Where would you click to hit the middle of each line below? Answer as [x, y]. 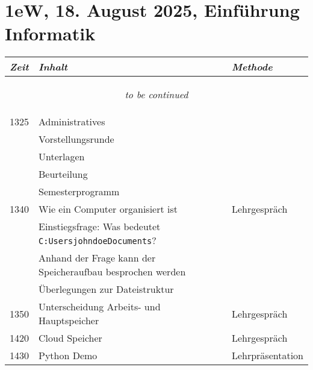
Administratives [72, 122]
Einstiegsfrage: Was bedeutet [100, 227]
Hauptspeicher [69, 321]
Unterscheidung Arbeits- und [100, 307]
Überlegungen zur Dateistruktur [106, 289]
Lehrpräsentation [267, 356]
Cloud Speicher [70, 338]
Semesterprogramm [79, 192]
